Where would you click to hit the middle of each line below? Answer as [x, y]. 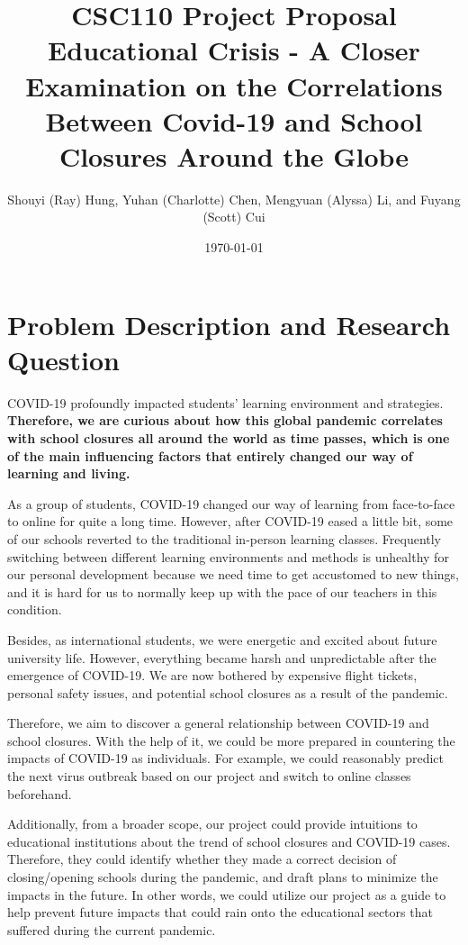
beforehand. [40, 793]
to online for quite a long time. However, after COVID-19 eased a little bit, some [230, 521]
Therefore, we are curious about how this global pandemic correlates [225, 420]
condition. [35, 609]
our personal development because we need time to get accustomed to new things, [233, 574]
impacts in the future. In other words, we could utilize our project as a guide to [227, 894]
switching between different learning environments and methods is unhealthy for [228, 556]
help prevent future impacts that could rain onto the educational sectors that [220, 912]
